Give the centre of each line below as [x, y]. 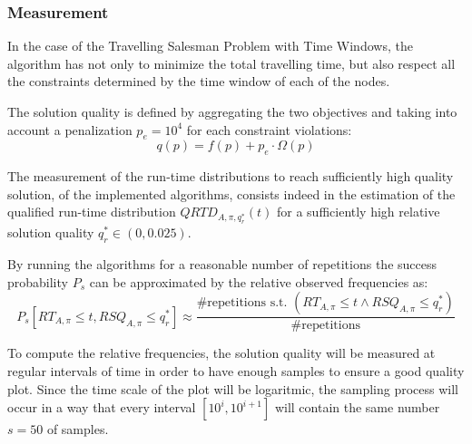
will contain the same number [357, 407]
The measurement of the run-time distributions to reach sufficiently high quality [231, 176]
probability [38, 281]
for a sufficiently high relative [359, 212]
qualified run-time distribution [92, 212]
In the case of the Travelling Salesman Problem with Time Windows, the [210, 46]
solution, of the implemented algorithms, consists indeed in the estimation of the [231, 193]
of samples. [78, 429]
